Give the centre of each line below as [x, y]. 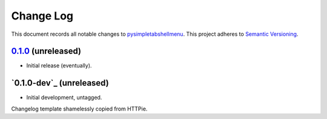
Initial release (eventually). [59, 66]
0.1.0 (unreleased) [46, 51]
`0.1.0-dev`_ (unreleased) [60, 83]
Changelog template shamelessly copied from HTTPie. [79, 109]
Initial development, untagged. [64, 98]
